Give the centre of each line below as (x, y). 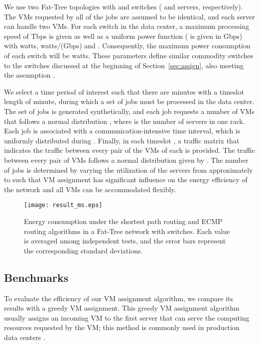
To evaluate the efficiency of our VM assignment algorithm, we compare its (119, 298)
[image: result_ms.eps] (63, 205)
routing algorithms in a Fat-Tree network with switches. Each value (127, 231)
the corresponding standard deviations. (83, 250)
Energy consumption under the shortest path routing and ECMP (123, 221)
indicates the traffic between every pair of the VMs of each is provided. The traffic (129, 150)
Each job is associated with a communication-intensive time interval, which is (122, 131)
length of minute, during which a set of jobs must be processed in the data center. (129, 101)
